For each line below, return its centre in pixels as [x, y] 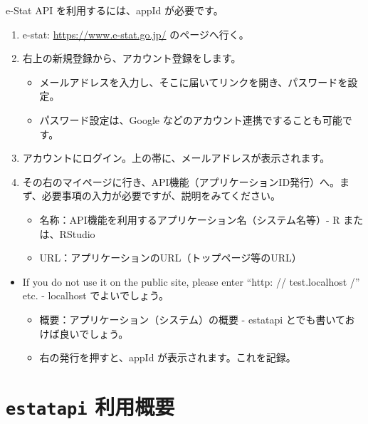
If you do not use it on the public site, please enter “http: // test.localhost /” [191, 281]
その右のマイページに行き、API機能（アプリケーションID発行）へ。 [181, 181]
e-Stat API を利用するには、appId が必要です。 [115, 10]
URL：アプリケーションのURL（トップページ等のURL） [170, 258]
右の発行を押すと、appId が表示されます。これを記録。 [168, 357]
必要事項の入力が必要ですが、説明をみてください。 [161, 196]
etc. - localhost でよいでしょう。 [96, 295]
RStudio [77, 233]
